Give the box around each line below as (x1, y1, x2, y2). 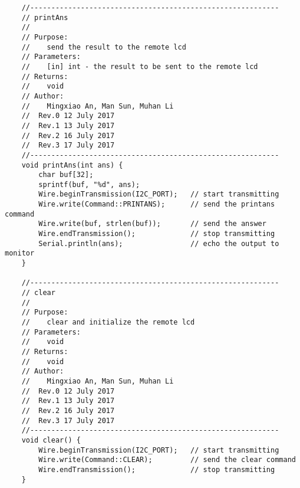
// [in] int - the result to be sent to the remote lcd (21, 62, 258, 71)
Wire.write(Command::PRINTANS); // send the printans (38, 200, 275, 209)
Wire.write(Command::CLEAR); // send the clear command (38, 456, 296, 464)
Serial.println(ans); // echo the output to (38, 239, 279, 248)
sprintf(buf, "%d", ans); (38, 180, 140, 189)
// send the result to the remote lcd (21, 42, 186, 51)
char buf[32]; (38, 171, 94, 179)
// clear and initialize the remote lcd (21, 318, 195, 326)
